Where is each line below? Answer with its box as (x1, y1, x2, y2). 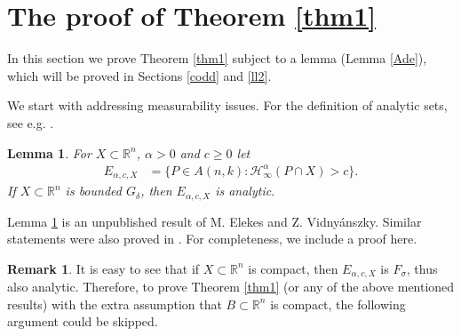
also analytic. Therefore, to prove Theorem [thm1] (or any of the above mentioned (7, 277, 455, 296)
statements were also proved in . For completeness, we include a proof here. (7, 229, 417, 248)
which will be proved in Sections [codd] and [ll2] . (7, 66, 272, 84)
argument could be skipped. (7, 312, 158, 331)
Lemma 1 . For (7, 143, 91, 162)
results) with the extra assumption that (7, 294, 222, 313)
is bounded (65, 181, 122, 200)
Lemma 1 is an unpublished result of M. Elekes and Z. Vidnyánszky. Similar (7, 212, 422, 230)
